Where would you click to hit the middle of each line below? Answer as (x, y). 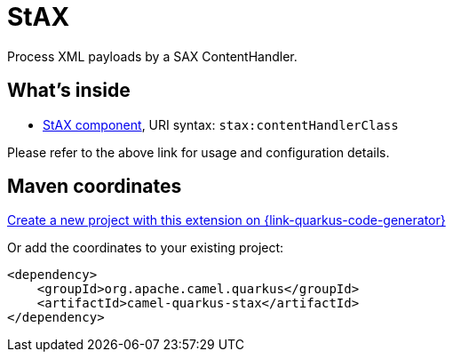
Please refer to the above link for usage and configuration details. (199, 152)
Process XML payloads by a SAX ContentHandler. (152, 56)
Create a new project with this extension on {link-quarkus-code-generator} (226, 220)
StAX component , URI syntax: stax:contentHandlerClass (221, 124)
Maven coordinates (95, 187)
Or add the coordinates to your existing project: (146, 248)
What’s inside (69, 91)
